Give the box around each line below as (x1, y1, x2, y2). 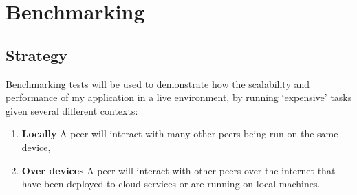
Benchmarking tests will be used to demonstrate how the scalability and (6, 76, 310, 91)
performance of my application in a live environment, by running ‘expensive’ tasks (6, 90, 352, 104)
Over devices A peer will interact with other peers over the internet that (21, 163, 336, 177)
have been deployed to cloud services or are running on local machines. (21, 176, 321, 191)
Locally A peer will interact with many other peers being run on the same (21, 126, 338, 141)
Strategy (6, 44, 67, 65)
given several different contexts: (6, 103, 138, 117)
